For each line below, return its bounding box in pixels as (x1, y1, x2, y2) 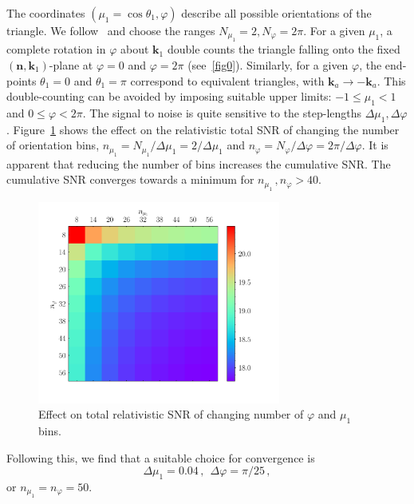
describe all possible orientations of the (181, 5, 372, 21)
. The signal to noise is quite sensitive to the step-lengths (82, 104, 362, 121)
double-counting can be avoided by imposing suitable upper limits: (6, 88, 332, 105)
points (6, 72, 37, 89)
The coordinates (6, 5, 85, 21)
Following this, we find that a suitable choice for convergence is (6, 449, 315, 466)
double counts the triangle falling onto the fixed (167, 41, 400, 58)
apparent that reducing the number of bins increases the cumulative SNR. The (6, 155, 391, 172)
